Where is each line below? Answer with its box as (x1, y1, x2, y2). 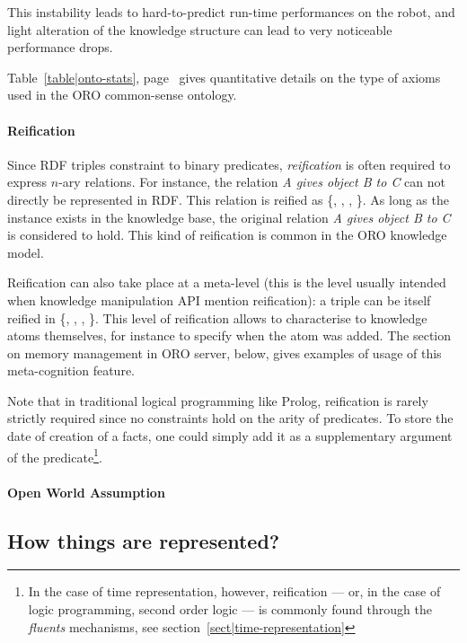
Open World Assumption (7, 482, 165, 501)
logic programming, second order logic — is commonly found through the (28, 599, 432, 618)
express (7, 172, 48, 191)
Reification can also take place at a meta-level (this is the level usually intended (7, 273, 446, 292)
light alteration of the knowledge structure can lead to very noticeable (7, 20, 392, 39)
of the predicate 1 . (7, 445, 102, 466)
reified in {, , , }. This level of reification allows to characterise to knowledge (7, 308, 427, 327)
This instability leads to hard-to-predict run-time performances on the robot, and (7, 3, 455, 21)
